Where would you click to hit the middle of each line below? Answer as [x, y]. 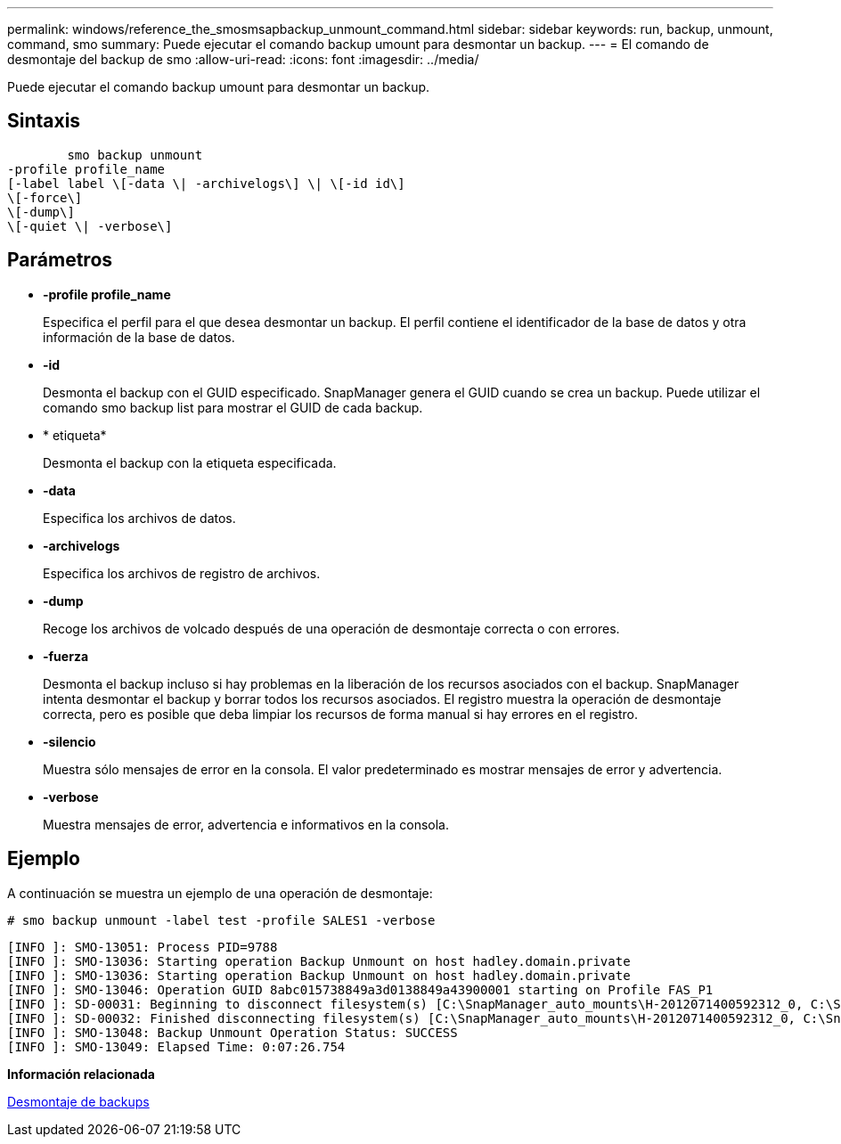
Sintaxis [44, 121]
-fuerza [66, 656]
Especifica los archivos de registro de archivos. [182, 573]
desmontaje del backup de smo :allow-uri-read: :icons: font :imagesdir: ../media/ [243, 59]
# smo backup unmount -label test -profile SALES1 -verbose [221, 920]
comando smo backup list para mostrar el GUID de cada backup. [233, 407]
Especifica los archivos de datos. [139, 518]
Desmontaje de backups [78, 1101]
